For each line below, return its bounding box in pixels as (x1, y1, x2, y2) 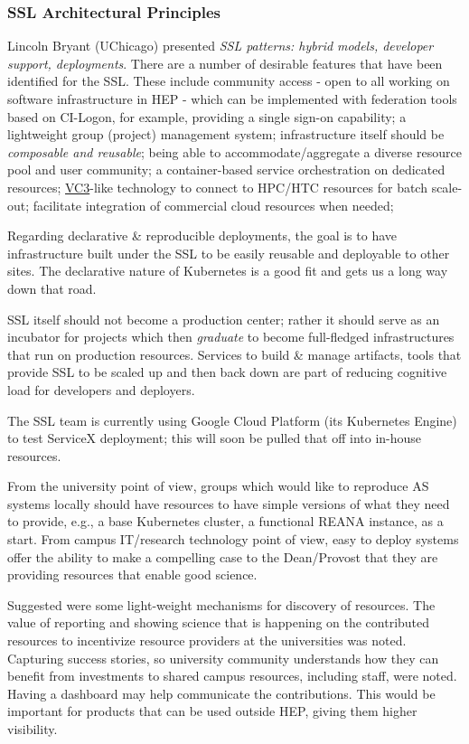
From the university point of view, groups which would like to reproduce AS (7, 476, 429, 495)
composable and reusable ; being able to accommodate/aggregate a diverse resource (7, 142, 462, 161)
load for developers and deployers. (7, 380, 195, 399)
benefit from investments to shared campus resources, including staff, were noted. (7, 666, 457, 685)
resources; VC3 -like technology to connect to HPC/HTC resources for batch (7, 177, 427, 196)
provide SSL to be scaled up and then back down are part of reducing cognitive (7, 363, 447, 381)
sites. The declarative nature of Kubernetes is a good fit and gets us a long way (7, 261, 448, 280)
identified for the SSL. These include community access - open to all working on (7, 71, 450, 90)
